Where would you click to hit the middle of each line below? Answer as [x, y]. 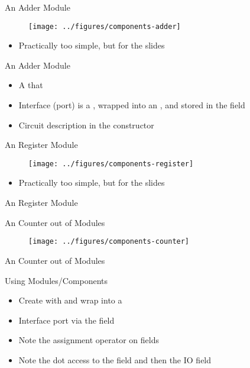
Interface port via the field [66, 320]
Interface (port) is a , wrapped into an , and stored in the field [132, 105]
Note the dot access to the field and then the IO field [115, 359]
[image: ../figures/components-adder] [105, 26]
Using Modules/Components [56, 280]
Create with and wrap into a [70, 300]
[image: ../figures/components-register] [111, 164]
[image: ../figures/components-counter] [109, 242]
